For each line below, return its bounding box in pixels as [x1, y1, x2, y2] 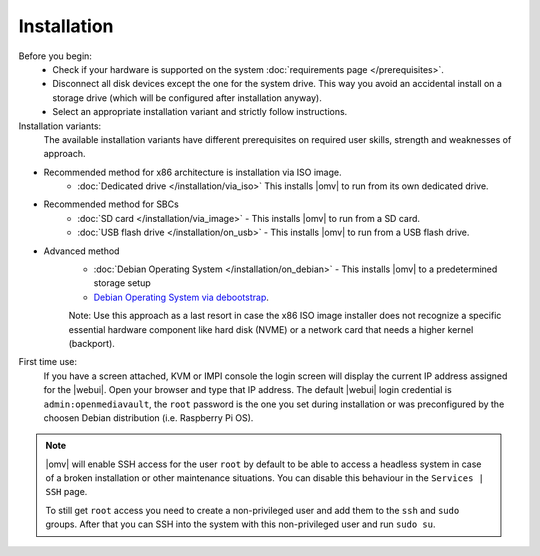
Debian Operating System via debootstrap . [93, 291, 269, 303]
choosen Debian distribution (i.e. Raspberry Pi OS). [43, 411, 254, 424]
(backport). [68, 337, 115, 349]
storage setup [93, 277, 152, 289]
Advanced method [43, 245, 120, 257]
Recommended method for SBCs [43, 198, 179, 210]
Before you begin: [18, 50, 92, 62]
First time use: [18, 356, 78, 368]
